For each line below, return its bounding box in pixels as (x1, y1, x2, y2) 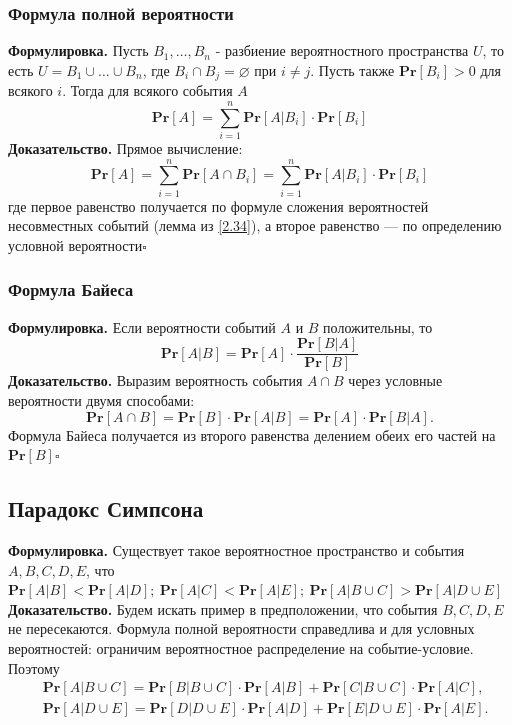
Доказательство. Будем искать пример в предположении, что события (8, 598, 438, 619)
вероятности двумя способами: (8, 389, 195, 410)
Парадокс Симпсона (8, 493, 204, 524)
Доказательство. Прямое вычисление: (8, 137, 243, 158)
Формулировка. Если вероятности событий (8, 316, 276, 337)
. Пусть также (310, 59, 395, 80)
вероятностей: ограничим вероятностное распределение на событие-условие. (8, 637, 474, 658)
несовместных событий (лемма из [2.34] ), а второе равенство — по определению (8, 215, 502, 236)
